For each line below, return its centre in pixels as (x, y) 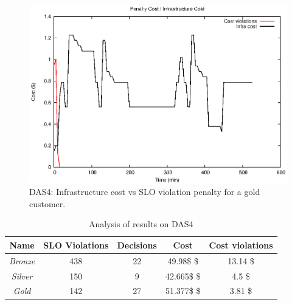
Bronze (22, 260)
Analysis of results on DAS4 (141, 224)
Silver (22, 276)
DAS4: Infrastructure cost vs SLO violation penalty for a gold (145, 192)
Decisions (137, 245)
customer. (47, 203)
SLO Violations (76, 245)
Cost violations (241, 245)
